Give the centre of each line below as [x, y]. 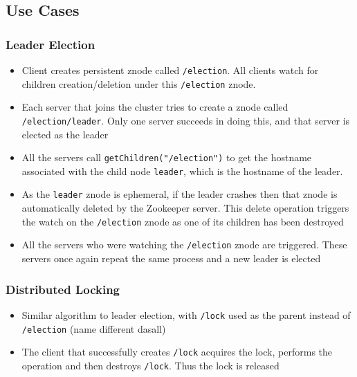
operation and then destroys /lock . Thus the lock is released [150, 365]
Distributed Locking [63, 289]
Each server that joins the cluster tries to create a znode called [155, 107]
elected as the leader [65, 134]
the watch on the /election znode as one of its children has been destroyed [183, 221]
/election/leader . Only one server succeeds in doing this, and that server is [186, 120]
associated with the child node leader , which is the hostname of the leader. [182, 171]
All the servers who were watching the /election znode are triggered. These [184, 245]
